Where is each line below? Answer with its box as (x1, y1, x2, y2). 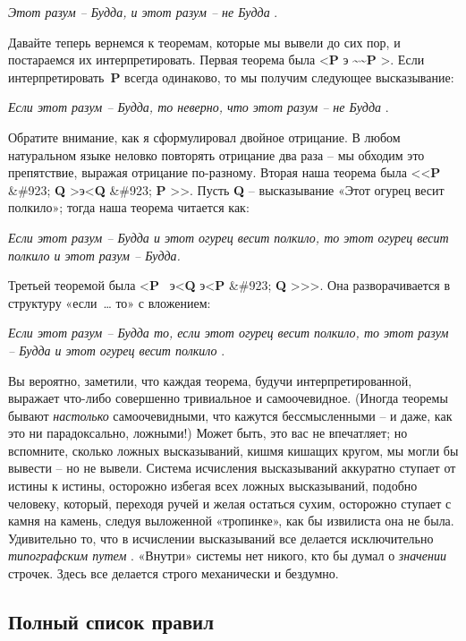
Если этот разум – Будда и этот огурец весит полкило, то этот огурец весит (8, 227, 449, 246)
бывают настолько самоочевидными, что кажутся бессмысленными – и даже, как (8, 406, 453, 424)
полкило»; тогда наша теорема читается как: (8, 198, 250, 217)
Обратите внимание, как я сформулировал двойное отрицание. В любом (8, 127, 401, 146)
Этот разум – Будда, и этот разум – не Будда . (8, 3, 278, 21)
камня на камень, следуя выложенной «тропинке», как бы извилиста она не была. (8, 511, 454, 530)
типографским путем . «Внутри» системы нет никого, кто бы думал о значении (8, 546, 446, 565)
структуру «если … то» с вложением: (8, 293, 211, 312)
